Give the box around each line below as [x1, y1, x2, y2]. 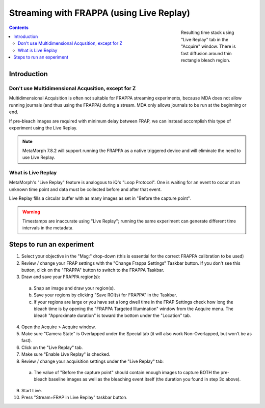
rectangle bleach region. [181, 57, 231, 63]
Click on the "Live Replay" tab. [21, 345, 83, 350]
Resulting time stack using [181, 30, 234, 35]
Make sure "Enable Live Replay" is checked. [21, 351, 110, 357]
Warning [22, 209, 40, 215]
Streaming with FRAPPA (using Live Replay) [9, 7, 190, 18]
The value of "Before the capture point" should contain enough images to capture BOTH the [33, 370, 220, 376]
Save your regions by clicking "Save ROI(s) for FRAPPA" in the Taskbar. [33, 292, 178, 298]
